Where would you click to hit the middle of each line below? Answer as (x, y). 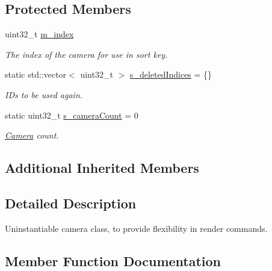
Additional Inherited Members (102, 168)
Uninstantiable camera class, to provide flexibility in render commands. (136, 228)
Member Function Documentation (113, 260)
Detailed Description (71, 203)
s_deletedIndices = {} (171, 74)
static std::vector (36, 74)
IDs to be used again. (44, 94)
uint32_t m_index (39, 34)
